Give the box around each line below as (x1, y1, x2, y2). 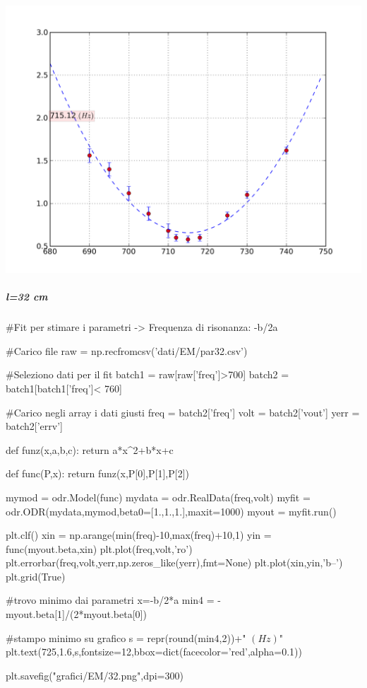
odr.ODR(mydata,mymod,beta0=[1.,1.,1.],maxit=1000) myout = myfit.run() (6, 503, 337, 518)
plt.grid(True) (6, 569, 66, 583)
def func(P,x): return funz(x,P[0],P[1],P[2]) (6, 466, 189, 481)
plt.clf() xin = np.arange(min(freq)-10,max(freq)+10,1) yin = (6, 527, 272, 542)
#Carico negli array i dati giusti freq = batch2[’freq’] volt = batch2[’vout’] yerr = (6, 404, 360, 419)
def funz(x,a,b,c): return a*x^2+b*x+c (6, 442, 174, 457)
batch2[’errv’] (6, 419, 63, 433)
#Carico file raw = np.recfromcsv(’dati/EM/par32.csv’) (6, 343, 248, 358)
